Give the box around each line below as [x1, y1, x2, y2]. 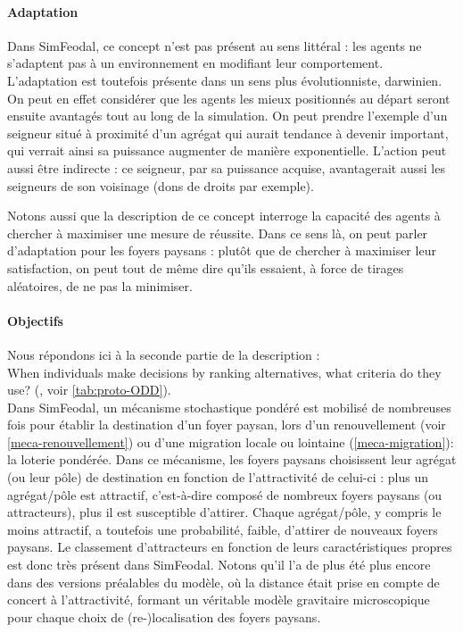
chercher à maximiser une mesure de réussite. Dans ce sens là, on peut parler [7, 223, 428, 242]
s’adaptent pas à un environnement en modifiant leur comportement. [7, 54, 384, 72]
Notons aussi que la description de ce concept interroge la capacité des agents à [7, 206, 441, 225]
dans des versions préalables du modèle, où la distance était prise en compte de [7, 572, 440, 591]
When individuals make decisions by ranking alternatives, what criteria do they [7, 362, 442, 381]
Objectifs [7, 311, 63, 329]
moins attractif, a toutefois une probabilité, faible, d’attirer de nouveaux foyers [7, 520, 438, 538]
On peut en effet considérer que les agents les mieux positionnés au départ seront [7, 88, 451, 107]
